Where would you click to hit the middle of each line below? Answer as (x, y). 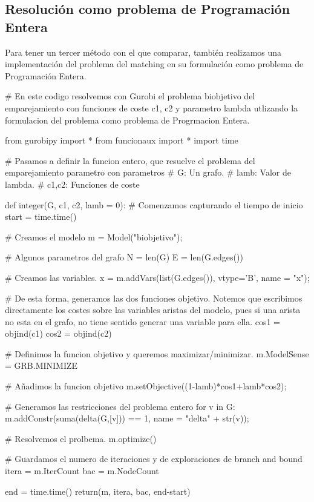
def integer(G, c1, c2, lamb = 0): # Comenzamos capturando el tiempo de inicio (154, 204)
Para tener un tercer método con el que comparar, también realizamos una (143, 52)
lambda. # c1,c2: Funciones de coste (72, 184)
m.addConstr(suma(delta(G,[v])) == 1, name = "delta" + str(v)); (127, 418)
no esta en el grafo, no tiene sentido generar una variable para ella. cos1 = (143, 321)
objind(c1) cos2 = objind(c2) (58, 333)
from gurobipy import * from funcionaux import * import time (122, 140)
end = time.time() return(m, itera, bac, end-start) (98, 491)
